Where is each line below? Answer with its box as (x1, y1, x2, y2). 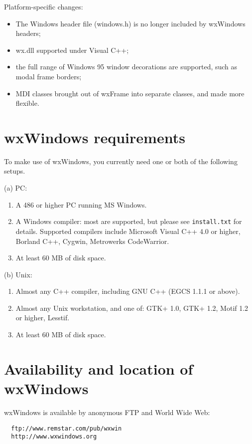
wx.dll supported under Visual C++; (15, 44, 129, 55)
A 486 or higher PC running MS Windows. (15, 199, 147, 210)
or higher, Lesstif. (15, 312, 70, 323)
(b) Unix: (4, 269, 32, 279)
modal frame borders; (15, 71, 82, 81)
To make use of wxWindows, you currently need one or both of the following (4, 156, 238, 166)
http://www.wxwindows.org (11, 433, 97, 441)
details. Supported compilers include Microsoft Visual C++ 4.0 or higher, (15, 225, 241, 236)
